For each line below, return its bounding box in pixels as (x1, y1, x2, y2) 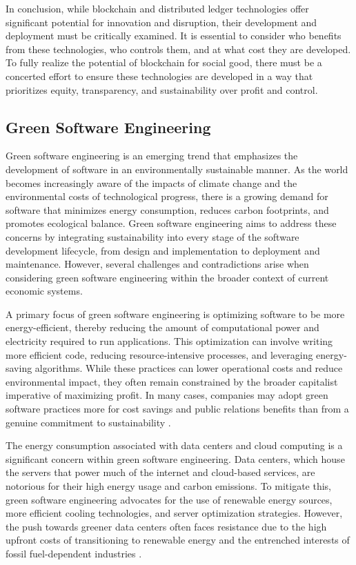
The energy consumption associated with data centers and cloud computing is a (6, 438, 343, 453)
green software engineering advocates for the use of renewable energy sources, (6, 492, 333, 506)
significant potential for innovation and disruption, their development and (6, 14, 317, 29)
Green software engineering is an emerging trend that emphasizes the (6, 148, 298, 163)
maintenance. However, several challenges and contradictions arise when (6, 257, 309, 271)
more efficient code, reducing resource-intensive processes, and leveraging (6, 347, 313, 361)
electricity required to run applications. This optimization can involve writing (6, 334, 333, 348)
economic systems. (6, 284, 83, 298)
